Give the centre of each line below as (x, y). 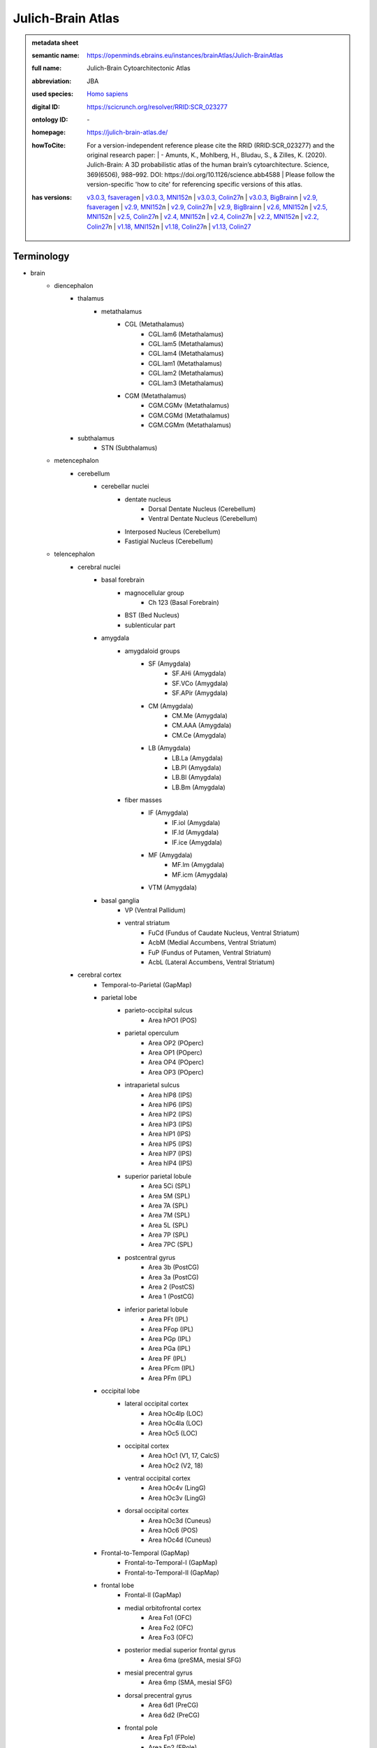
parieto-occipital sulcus (159, 1010)
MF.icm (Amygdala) (200, 875)
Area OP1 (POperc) (175, 1053)
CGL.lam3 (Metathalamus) (186, 383)
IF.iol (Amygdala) (196, 822)
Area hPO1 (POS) (173, 1020)
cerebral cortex (100, 975)
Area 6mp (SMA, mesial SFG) (190, 1682)
